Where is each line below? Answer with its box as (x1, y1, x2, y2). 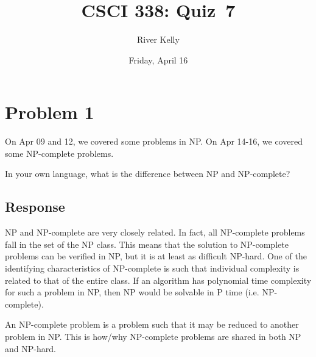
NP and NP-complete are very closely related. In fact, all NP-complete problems (5, 226, 305, 239)
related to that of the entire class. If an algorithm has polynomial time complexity (5, 273, 312, 286)
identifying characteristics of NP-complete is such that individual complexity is (5, 262, 300, 275)
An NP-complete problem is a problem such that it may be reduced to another (5, 318, 299, 331)
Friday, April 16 (128, 53, 188, 66)
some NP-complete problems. (5, 146, 114, 159)
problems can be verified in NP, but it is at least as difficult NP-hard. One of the (5, 250, 307, 262)
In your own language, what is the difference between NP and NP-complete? (5, 167, 290, 180)
